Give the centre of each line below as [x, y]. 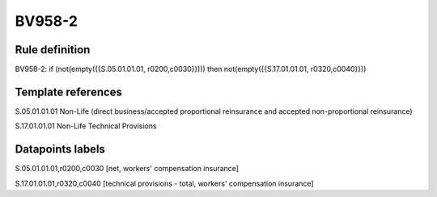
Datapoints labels [60, 149]
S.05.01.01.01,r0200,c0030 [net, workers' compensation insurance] [127, 169]
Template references [69, 92]
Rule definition [53, 50]
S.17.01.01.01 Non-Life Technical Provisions [86, 126]
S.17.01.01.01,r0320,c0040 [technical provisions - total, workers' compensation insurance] [165, 183]
